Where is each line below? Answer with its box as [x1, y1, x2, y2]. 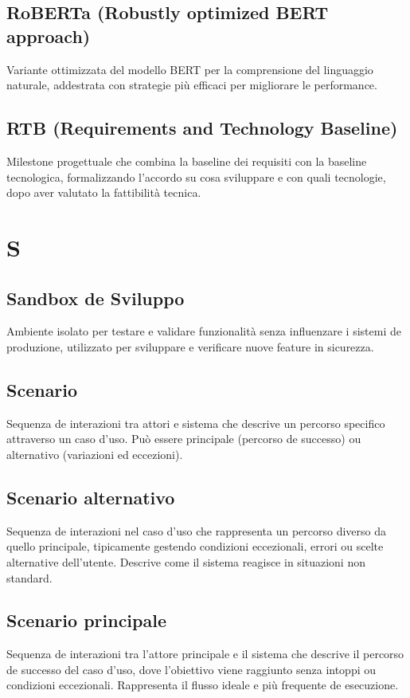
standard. [6, 569, 53, 586]
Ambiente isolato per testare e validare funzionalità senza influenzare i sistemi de [6, 323, 401, 339]
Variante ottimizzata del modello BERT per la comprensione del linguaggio [6, 61, 373, 77]
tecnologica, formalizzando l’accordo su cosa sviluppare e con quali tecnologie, [6, 168, 386, 185]
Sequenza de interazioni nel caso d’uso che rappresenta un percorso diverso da [6, 522, 386, 539]
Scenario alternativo [6, 484, 175, 509]
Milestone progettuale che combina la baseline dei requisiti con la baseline [6, 152, 367, 169]
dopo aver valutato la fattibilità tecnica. [6, 184, 201, 201]
